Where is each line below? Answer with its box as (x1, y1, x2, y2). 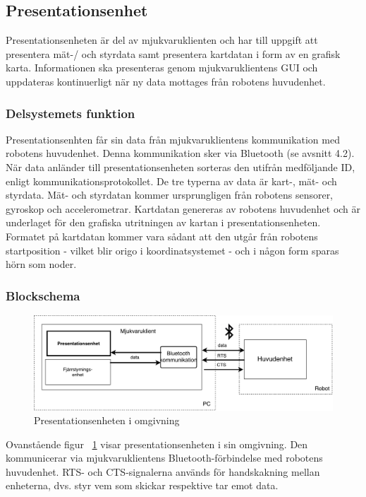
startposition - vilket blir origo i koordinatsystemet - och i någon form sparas (6, 242, 339, 257)
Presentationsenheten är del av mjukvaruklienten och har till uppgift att (6, 33, 318, 47)
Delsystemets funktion (6, 104, 135, 122)
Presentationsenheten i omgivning (34, 413, 180, 428)
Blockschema (6, 286, 80, 304)
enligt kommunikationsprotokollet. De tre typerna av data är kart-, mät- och (6, 173, 337, 188)
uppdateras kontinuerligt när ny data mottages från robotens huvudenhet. (6, 74, 326, 88)
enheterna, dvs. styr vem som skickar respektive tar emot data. (6, 478, 279, 493)
